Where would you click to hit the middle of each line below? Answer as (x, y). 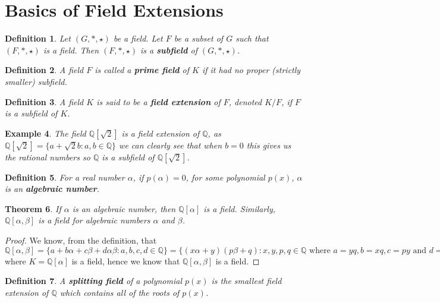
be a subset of (199, 38)
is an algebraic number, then (124, 208)
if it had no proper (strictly (251, 70)
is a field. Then (71, 50)
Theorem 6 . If (33, 208)
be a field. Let (138, 38)
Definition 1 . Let (38, 38)
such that (252, 38)
